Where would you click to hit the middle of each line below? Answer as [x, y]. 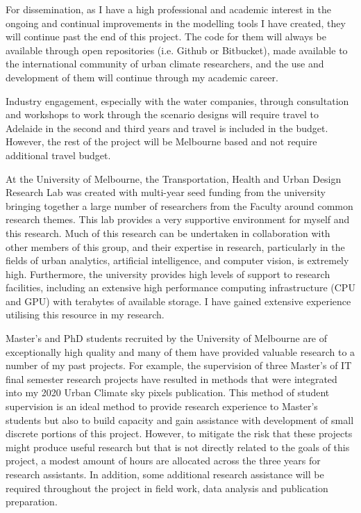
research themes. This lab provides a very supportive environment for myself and [178, 219]
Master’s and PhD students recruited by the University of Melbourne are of [167, 338]
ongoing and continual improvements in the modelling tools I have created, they [176, 23]
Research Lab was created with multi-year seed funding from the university [166, 192]
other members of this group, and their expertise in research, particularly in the [175, 246]
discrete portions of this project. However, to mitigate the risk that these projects [179, 433]
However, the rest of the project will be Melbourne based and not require [161, 141]
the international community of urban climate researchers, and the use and [165, 64]
